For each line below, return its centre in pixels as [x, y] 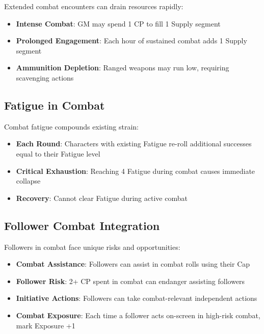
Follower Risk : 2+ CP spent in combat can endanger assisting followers [130, 281]
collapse [28, 181]
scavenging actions [45, 77]
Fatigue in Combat [55, 105]
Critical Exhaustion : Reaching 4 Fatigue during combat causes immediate [136, 171]
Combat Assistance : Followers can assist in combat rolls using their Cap [133, 264]
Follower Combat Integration [82, 225]
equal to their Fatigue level [58, 153]
